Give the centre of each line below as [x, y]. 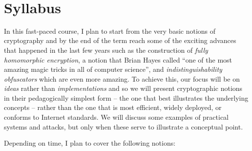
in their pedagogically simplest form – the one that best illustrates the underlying [126, 97]
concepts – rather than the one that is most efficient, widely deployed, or [113, 107]
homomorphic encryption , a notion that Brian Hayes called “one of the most [118, 59]
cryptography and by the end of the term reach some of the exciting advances [120, 40]
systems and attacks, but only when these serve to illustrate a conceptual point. [124, 126]
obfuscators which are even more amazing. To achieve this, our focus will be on [122, 78]
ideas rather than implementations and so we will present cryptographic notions [123, 88]
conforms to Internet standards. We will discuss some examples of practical [116, 117]
